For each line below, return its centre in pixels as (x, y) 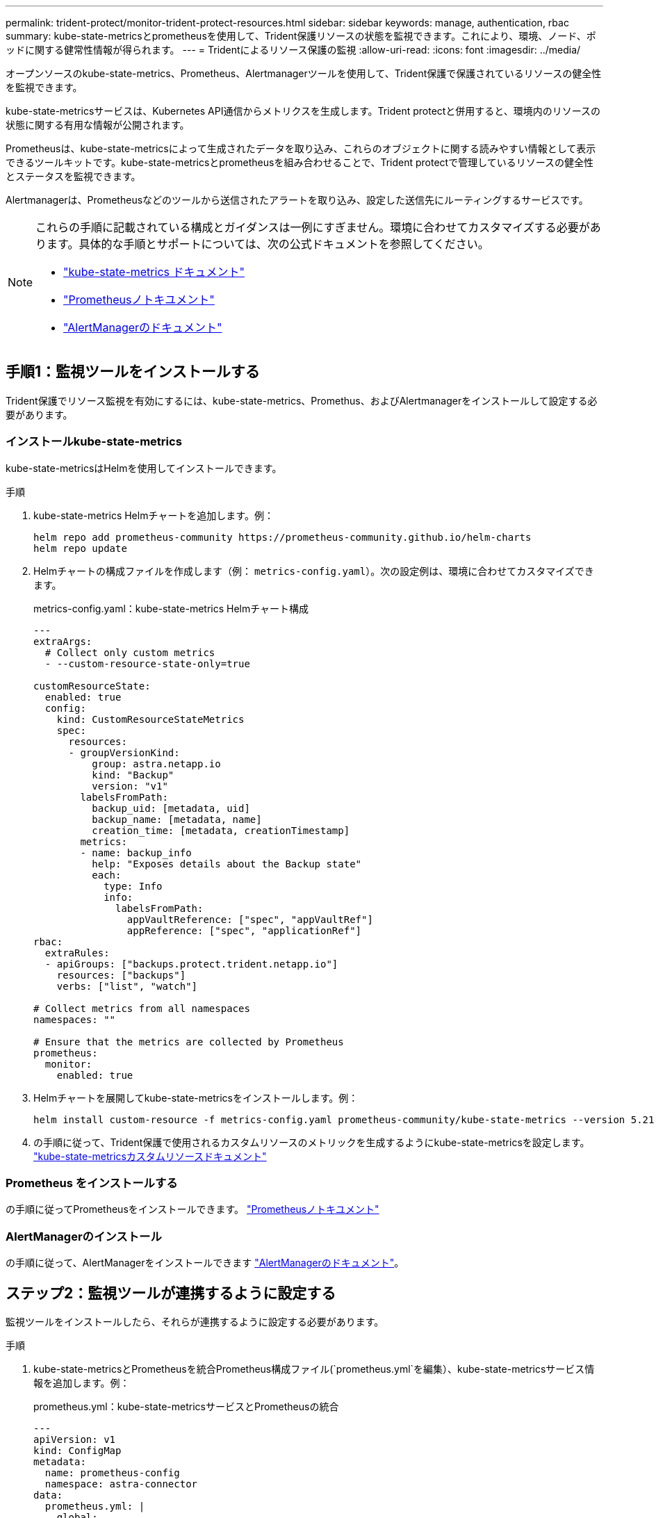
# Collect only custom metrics (130, 652)
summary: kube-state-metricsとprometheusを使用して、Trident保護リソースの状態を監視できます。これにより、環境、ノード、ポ (301, 36)
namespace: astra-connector (121, 1484)
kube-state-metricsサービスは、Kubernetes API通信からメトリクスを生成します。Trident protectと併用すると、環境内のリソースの (303, 111)
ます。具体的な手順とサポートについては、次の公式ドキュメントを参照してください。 (268, 244)
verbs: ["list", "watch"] (127, 986)
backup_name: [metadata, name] (177, 819)
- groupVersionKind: (124, 752)
